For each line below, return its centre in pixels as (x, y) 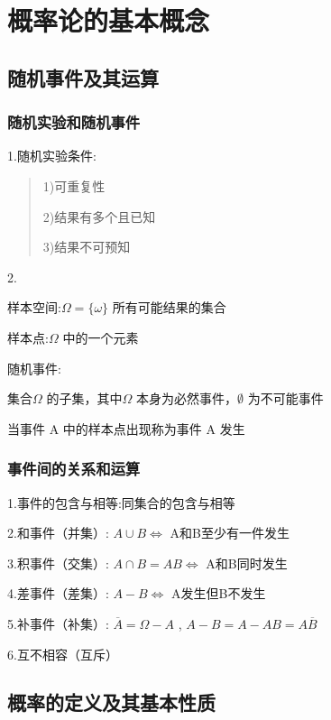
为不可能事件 (285, 398)
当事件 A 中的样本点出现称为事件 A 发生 (126, 428)
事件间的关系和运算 (74, 469)
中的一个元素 (101, 337)
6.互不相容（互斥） (63, 654)
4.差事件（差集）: (58, 593)
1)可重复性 (74, 185)
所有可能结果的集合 (169, 307)
